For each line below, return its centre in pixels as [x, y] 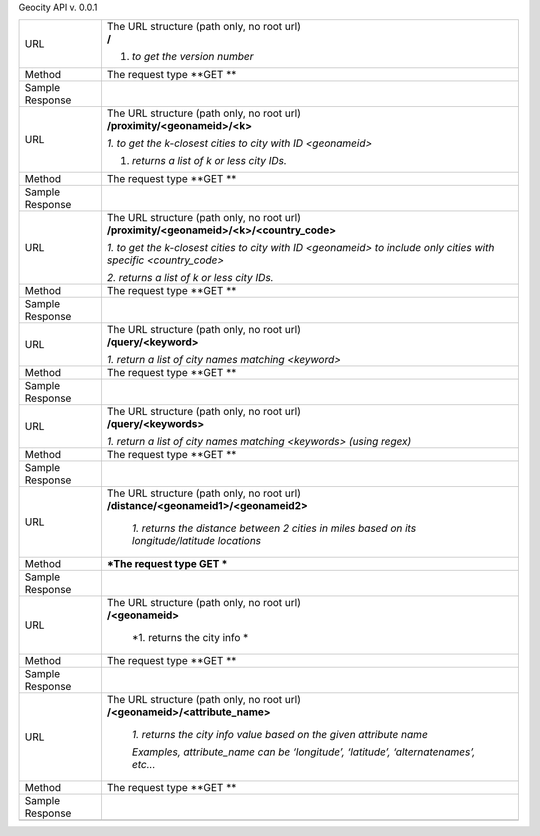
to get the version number [192, 57]
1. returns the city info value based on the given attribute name [280, 735]
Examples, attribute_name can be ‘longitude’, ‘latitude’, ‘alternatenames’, [303, 752]
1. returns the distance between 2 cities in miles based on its [274, 528]
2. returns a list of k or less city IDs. [190, 278]
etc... [143, 765]
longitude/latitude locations [196, 541]
